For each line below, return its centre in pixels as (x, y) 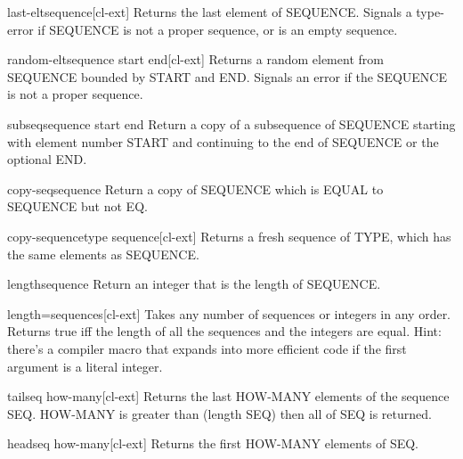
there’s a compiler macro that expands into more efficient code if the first (207, 348)
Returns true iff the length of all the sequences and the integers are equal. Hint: (224, 331)
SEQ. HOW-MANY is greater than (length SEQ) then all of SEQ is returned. (219, 413)
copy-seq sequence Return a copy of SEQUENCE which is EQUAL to (195, 189)
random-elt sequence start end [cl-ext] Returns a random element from (195, 59)
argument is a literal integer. (85, 366)
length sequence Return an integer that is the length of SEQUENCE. (194, 284)
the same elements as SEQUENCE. (103, 254)
